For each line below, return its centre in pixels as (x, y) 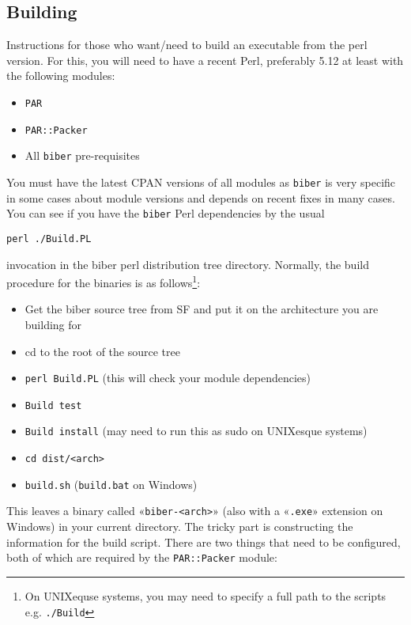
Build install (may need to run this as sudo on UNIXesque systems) (196, 431)
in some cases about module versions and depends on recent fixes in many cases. (201, 197)
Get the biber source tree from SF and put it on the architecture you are (202, 309)
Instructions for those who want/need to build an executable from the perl (187, 45)
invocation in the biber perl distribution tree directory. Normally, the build (188, 264)
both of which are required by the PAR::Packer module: (142, 557)
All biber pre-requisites (82, 155)
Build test (53, 405)
